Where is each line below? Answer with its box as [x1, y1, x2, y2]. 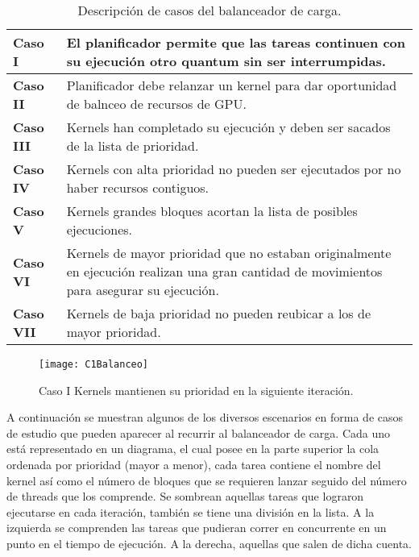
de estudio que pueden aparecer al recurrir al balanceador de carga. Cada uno [6, 424, 391, 441]
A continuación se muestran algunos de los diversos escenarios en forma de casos [6, 409, 404, 426]
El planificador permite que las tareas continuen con [66, 33, 406, 52]
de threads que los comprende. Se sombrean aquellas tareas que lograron [6, 488, 364, 505]
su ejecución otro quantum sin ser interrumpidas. [66, 52, 386, 70]
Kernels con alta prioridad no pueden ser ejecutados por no [66, 160, 401, 178]
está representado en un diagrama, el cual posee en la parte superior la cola [6, 440, 380, 457]
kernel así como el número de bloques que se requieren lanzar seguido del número [6, 472, 407, 488]
